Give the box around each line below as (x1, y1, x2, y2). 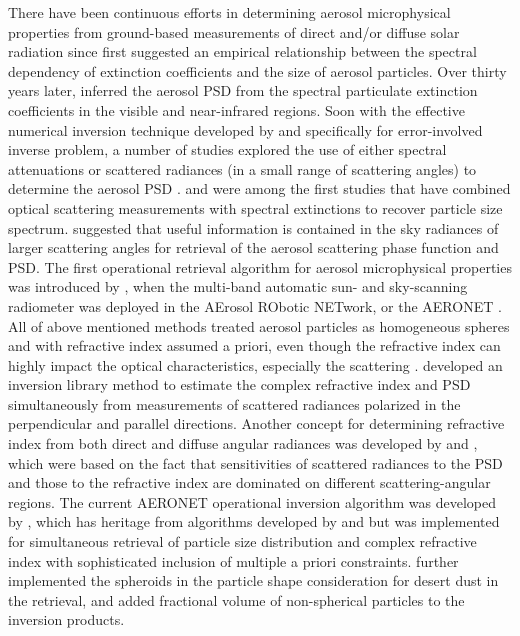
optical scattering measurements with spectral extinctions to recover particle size (8, 197, 503, 218)
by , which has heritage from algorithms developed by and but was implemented (8, 511, 500, 532)
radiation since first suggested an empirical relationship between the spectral (8, 41, 477, 62)
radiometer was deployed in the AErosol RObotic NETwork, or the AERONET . (8, 295, 502, 316)
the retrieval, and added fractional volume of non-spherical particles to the (8, 589, 465, 610)
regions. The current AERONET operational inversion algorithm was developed (8, 491, 496, 512)
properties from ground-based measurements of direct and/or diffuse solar (8, 21, 460, 42)
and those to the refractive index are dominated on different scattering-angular (8, 472, 491, 493)
